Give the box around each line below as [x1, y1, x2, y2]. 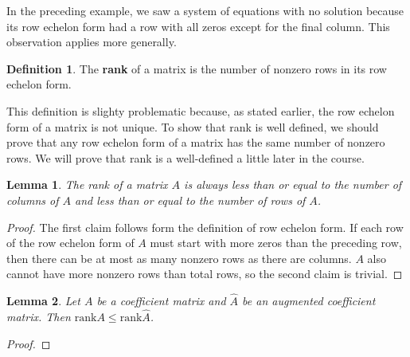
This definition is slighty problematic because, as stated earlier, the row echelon [6, 102, 395, 119]
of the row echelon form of [6, 234, 135, 251]
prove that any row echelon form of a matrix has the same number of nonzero [6, 134, 385, 151]
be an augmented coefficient [242, 292, 376, 309]
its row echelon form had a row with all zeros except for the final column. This [6, 18, 390, 34]
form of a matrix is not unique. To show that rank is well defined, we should [6, 118, 379, 135]
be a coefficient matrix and [96, 292, 226, 309]
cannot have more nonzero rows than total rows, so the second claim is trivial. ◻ [6, 265, 403, 282]
